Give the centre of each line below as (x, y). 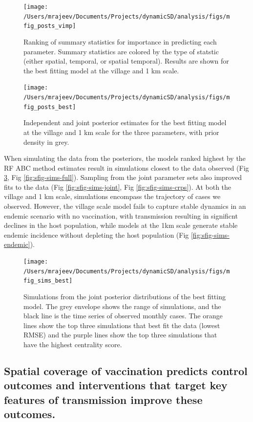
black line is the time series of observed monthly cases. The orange (123, 316)
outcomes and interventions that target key (116, 385)
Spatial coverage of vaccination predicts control (126, 370)
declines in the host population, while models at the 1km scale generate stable (121, 225)
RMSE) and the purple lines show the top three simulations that (120, 335)
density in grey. (46, 142)
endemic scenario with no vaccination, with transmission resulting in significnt (121, 215)
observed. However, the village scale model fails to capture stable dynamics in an (125, 206)
